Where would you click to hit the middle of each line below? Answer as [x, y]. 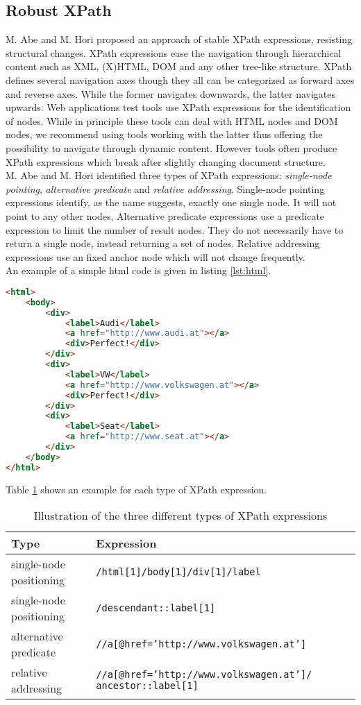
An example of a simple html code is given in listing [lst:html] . [138, 270]
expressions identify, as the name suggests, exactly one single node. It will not [171, 202]
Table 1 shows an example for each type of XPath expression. [136, 489]
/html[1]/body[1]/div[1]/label [178, 572]
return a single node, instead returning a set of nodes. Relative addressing [163, 243]
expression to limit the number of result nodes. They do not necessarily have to [175, 229]
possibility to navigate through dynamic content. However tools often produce [171, 147]
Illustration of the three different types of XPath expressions [180, 516]
